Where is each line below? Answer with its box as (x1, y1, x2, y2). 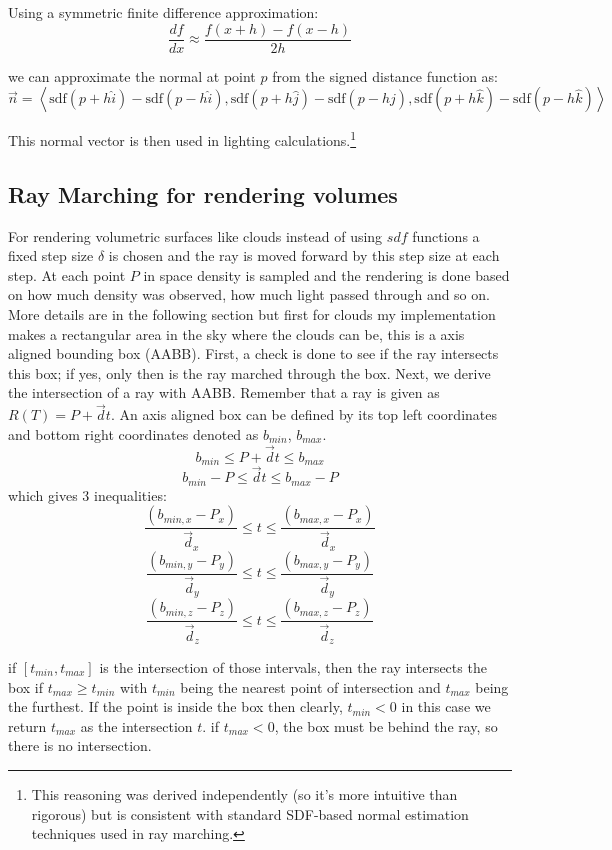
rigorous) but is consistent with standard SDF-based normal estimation (31, 803, 469, 824)
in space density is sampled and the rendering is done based (143, 264, 510, 285)
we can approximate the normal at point (8, 65, 256, 86)
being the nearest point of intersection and (180, 676, 441, 697)
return (8, 715, 47, 736)
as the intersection (80, 715, 193, 736)
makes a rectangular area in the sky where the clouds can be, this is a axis (8, 323, 465, 344)
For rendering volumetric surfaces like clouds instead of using (8, 225, 383, 246)
